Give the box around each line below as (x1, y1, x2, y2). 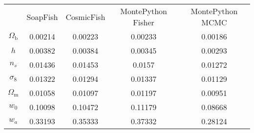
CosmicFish (65, 11, 106, 22)
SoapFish (26, 11, 58, 22)
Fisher (133, 17, 154, 28)
